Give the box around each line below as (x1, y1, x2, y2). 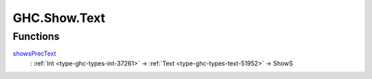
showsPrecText (12, 49, 56, 58)
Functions (12, 30, 60, 43)
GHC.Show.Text (12, 10, 106, 25)
